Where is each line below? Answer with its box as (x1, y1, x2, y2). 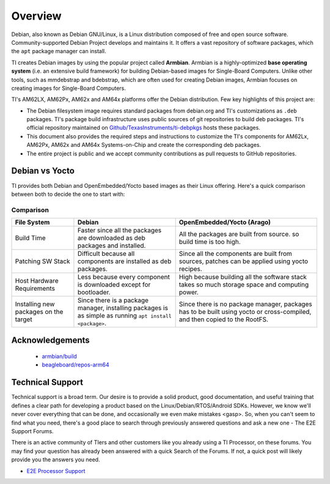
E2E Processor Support (26, 467, 86, 474)
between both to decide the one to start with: (11, 190, 125, 198)
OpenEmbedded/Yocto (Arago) (178, 218, 271, 226)
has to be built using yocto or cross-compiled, (178, 308, 312, 316)
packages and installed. (77, 242, 146, 250)
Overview (11, 9, 62, 23)
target (15, 315, 33, 324)
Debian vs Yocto (11, 166, 75, 176)
